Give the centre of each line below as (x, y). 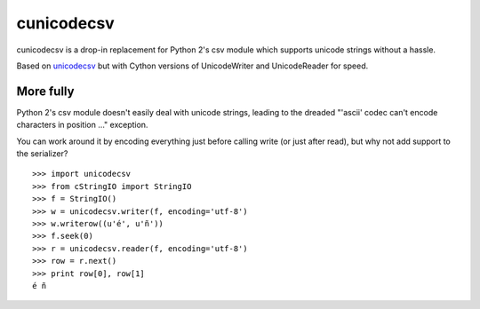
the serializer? (42, 154)
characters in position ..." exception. (82, 125)
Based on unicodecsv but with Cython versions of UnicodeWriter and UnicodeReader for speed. (192, 66)
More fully (45, 91)
